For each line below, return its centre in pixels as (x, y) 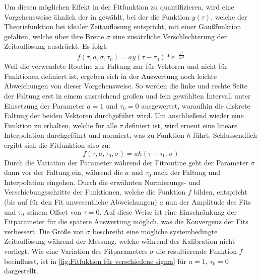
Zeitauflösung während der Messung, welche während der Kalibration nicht (120, 241)
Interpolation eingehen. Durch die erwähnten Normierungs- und (102, 182)
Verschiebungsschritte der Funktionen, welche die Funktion (95, 192)
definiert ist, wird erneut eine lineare (181, 125)
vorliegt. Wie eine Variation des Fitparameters (76, 251)
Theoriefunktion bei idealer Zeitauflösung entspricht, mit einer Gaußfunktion (123, 26)
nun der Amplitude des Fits (208, 201)
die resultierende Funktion (196, 251)
